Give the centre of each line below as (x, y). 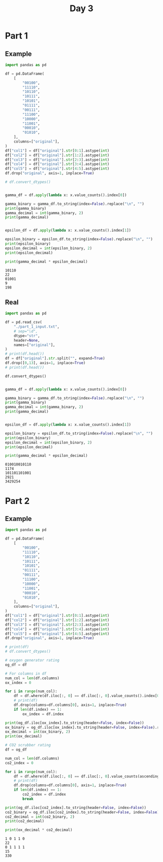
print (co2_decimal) (25, 821)
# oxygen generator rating (32, 660)
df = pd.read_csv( (24, 322)
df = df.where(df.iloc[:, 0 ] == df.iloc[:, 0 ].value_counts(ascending (87, 776)
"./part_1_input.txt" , (37, 327)
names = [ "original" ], (34, 345)
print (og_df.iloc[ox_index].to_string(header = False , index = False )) (75, 723)
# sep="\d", (26, 331)
